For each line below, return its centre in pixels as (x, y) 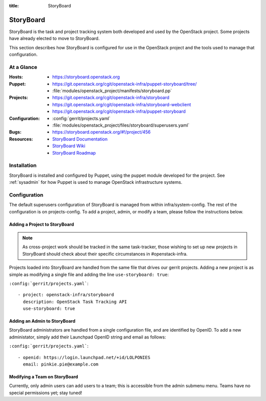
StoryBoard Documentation (80, 139)
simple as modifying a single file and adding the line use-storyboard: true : (89, 274)
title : (14, 6)
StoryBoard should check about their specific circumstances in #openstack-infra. (105, 254)
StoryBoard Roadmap (74, 153)
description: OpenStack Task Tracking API (75, 301)
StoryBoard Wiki (69, 146)
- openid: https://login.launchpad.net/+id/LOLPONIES (84, 357)
